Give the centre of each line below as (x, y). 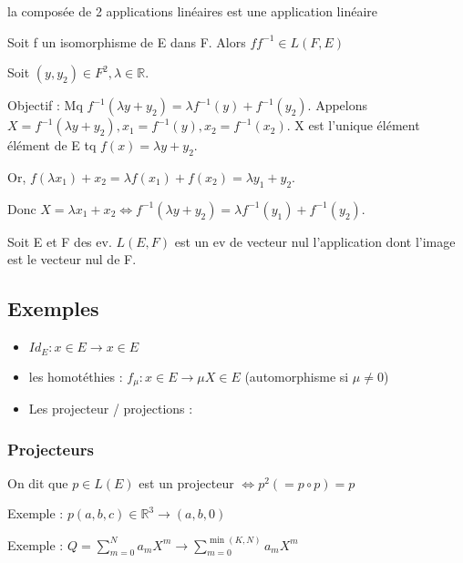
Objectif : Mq (45, 105)
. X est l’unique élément (353, 125)
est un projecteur (186, 482)
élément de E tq (52, 145)
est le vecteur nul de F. (72, 259)
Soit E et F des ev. (60, 241)
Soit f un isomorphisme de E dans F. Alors (127, 41)
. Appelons (338, 105)
